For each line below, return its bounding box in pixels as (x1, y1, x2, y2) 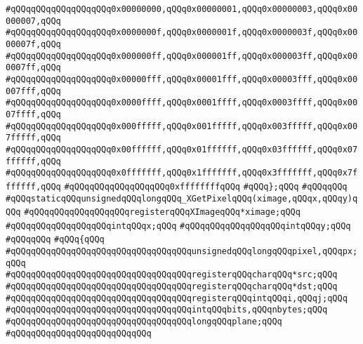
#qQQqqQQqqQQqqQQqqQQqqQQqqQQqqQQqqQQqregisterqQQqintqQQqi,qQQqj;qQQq (6, 293, 348, 303)
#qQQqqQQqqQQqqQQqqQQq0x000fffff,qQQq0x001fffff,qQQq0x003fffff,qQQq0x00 (6, 121, 358, 131)
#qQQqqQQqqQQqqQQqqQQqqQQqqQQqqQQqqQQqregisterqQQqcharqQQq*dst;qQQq (6, 282, 338, 292)
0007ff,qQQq (6, 62, 61, 73)
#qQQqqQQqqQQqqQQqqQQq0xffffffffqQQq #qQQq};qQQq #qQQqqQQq (64, 181, 348, 192)
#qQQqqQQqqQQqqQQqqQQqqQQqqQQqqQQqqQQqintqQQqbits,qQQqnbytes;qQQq (6, 305, 328, 315)
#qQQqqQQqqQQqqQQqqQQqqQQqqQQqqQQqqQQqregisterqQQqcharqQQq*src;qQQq (6, 270, 338, 280)
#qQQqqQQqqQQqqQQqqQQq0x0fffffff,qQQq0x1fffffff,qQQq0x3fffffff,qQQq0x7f (6, 168, 358, 178)
